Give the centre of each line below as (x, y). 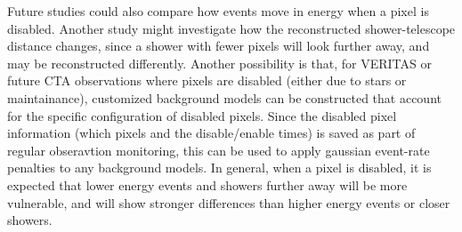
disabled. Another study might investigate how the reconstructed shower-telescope (231, 28)
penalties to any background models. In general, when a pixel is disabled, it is (219, 168)
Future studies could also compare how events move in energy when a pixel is (218, 11)
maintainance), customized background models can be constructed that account (224, 97)
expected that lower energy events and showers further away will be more (207, 184)
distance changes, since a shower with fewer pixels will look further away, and (219, 46)
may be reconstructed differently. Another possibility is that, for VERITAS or (219, 63)
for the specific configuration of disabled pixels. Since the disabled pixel (202, 115)
